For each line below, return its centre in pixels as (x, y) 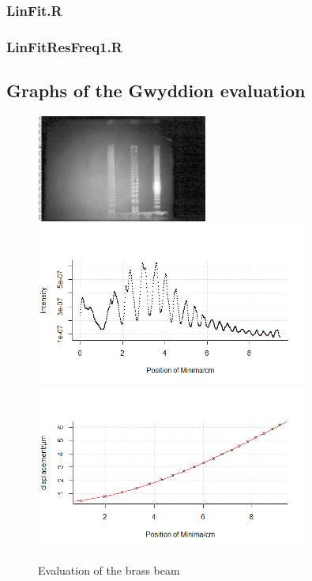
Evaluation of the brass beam (109, 570)
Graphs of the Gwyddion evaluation (156, 91)
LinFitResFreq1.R (64, 46)
